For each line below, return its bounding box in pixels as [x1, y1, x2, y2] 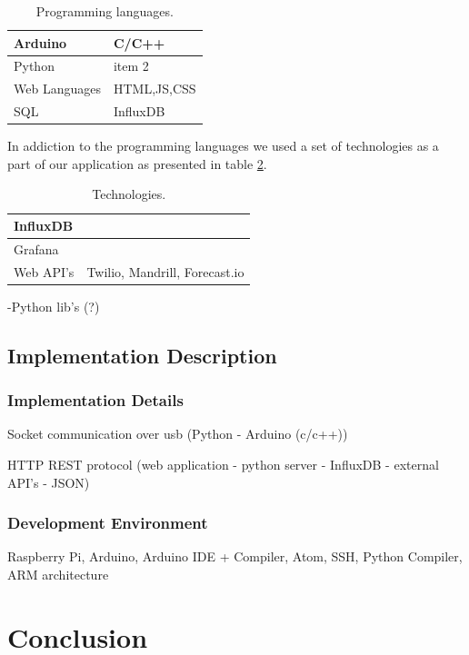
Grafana [14, 239, 59, 258]
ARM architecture [7, 564, 109, 583]
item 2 [113, 56, 149, 75]
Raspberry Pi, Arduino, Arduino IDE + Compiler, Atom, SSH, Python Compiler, [7, 547, 463, 566]
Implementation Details [7, 389, 184, 412]
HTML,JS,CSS [113, 79, 196, 98]
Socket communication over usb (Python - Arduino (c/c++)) [7, 424, 348, 443]
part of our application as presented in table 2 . [7, 154, 267, 173]
